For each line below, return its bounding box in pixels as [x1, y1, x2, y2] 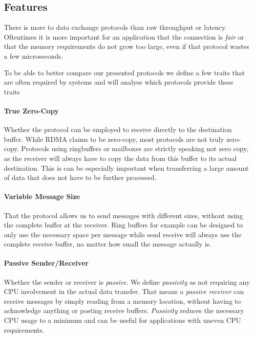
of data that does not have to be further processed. [4, 172, 157, 182]
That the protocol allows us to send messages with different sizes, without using [4, 210, 243, 220]
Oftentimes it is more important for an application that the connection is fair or [4, 31, 244, 42]
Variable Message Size [4, 191, 80, 202]
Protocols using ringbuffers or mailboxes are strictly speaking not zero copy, [21, 143, 249, 154]
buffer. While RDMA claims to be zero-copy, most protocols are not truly [4, 134, 224, 144]
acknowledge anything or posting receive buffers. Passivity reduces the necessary [4, 305, 244, 315]
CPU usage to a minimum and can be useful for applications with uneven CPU [4, 315, 241, 325]
